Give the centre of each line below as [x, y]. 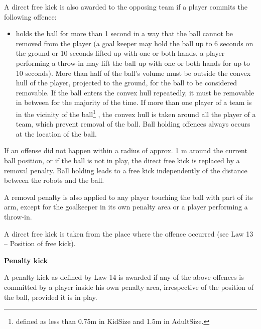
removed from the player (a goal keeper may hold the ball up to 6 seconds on [135, 43]
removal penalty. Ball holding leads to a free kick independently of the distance [126, 170]
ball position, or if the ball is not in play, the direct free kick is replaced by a [122, 160]
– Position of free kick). [40, 243]
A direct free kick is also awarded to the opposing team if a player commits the [126, 7]
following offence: [30, 16]
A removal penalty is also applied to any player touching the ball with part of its [128, 197]
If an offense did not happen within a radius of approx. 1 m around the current [126, 150]
